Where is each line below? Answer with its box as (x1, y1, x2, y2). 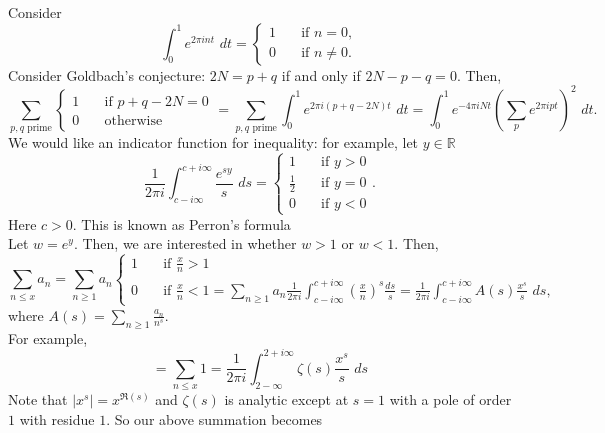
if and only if (281, 64, 361, 85)
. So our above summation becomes (106, 408, 323, 429)
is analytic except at (224, 389, 349, 410)
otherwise (104, 113, 163, 128)
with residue (19, 408, 95, 429)
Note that (8, 389, 68, 410)
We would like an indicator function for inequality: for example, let (8, 132, 419, 153)
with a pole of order (389, 389, 512, 410)
